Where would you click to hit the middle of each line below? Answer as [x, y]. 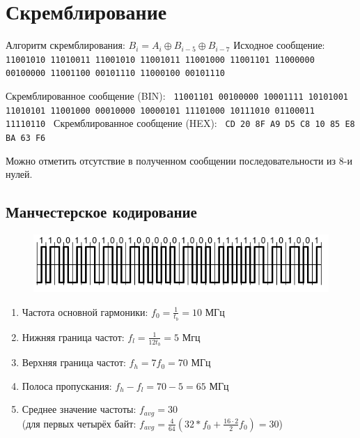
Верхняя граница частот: [74, 362]
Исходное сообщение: [279, 45]
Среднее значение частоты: [79, 409]
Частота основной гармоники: [85, 311]
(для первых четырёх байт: [79, 423]
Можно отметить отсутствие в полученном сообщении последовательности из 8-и [179, 160]
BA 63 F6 [26, 138]
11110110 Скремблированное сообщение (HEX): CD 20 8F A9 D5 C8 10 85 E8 [180, 123]
